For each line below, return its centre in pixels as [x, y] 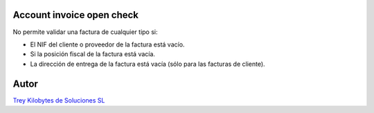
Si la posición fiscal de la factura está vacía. [93, 54]
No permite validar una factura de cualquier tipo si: [85, 32]
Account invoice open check [75, 15]
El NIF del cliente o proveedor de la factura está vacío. [107, 44]
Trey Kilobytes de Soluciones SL [59, 100]
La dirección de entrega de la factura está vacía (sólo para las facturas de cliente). [148, 64]
